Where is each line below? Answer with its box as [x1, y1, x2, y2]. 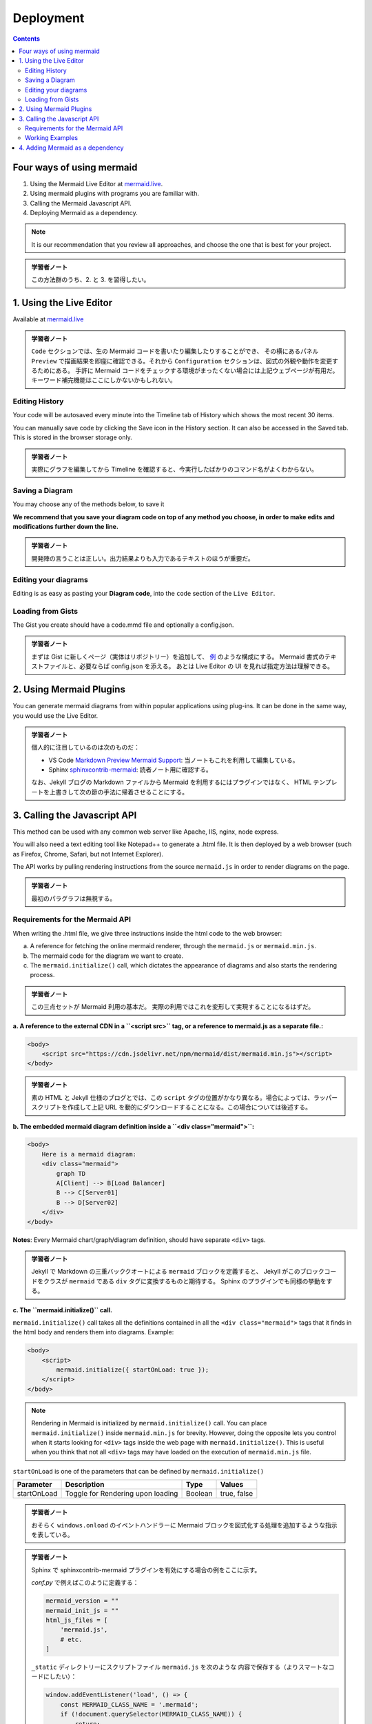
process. [30, 971, 55, 979]
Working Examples [25, 134, 79, 142]
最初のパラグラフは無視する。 [31, 894, 116, 903]
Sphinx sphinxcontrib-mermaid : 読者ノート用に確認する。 [48, 765, 213, 774]
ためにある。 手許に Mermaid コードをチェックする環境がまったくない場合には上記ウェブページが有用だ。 [37, 366, 339, 374]
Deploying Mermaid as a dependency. [30, 208, 138, 217]
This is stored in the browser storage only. [12, 433, 132, 441]
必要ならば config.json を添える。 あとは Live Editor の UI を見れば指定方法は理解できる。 [79, 662, 334, 670]
